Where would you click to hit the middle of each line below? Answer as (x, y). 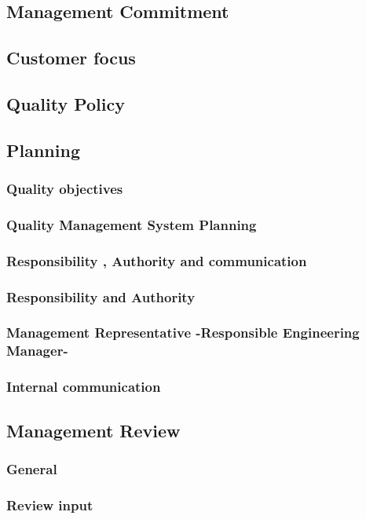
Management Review (93, 430)
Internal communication (84, 387)
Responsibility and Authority (101, 296)
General (32, 468)
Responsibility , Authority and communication (157, 260)
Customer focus (71, 58)
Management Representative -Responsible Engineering (183, 333)
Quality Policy (66, 103)
